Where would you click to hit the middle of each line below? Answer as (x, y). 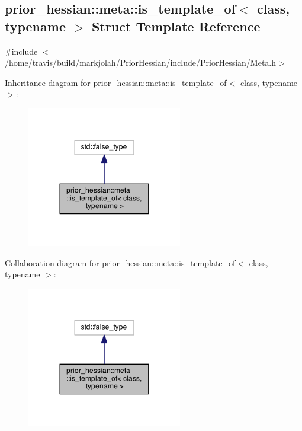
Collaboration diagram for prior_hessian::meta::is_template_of (120, 262)
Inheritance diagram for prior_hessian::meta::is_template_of (116, 82)
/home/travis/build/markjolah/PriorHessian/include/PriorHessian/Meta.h (141, 63)
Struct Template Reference (176, 26)
